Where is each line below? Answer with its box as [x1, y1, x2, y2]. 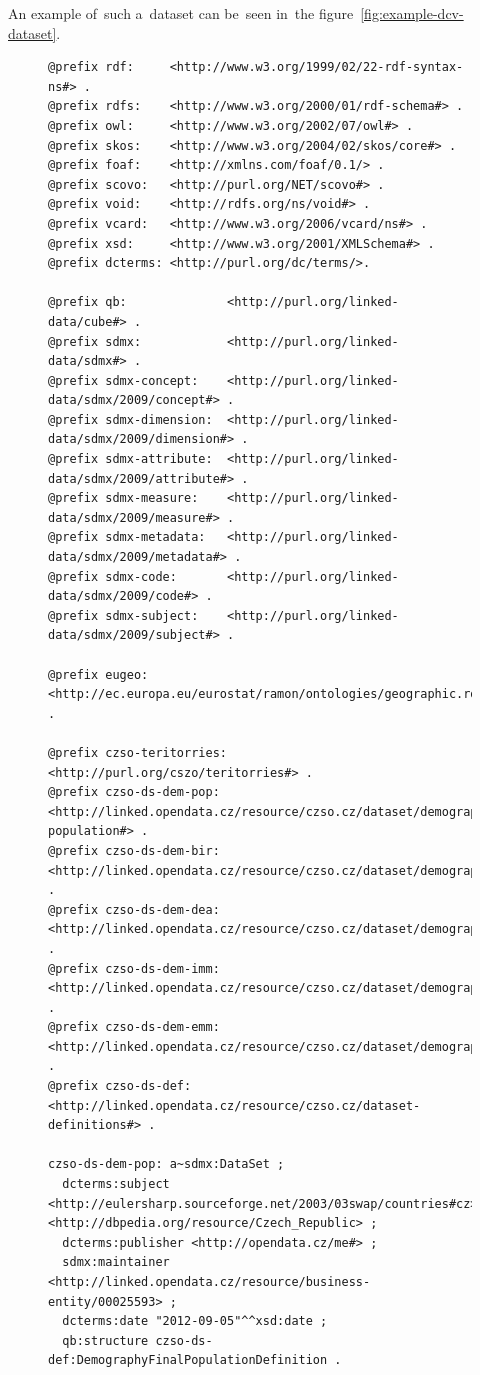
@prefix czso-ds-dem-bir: [48, 843, 220, 858]
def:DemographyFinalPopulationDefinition [48, 1353, 328, 1368]
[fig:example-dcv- [360, 3, 464, 23]
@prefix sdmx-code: [48, 569, 177, 584]
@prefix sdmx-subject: [48, 608, 199, 623]
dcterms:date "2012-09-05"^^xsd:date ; [62, 1314, 328, 1329]
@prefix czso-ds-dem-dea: [48, 902, 220, 917]
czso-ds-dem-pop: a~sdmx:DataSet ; [48, 1157, 285, 1172]
